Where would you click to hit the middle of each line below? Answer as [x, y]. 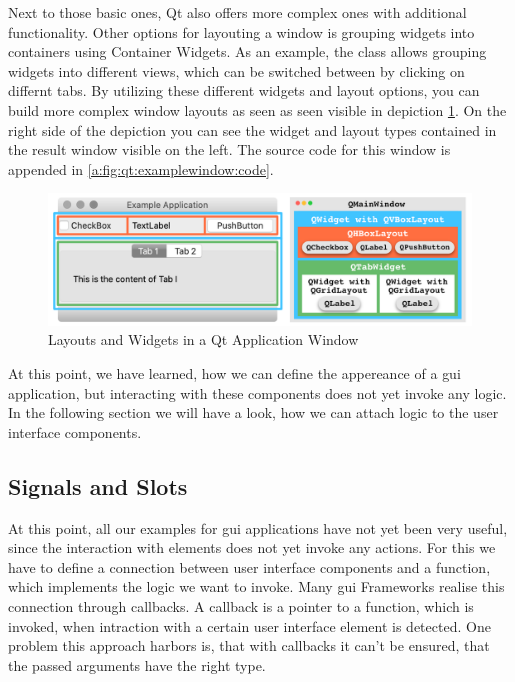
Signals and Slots [98, 485]
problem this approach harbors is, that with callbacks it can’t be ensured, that [249, 645]
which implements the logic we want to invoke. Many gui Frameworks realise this [256, 586]
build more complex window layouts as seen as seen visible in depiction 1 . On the [257, 109]
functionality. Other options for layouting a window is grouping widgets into [241, 31]
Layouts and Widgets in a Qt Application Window [203, 339]
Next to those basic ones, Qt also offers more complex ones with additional [237, 12]
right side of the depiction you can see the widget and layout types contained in [252, 129]
